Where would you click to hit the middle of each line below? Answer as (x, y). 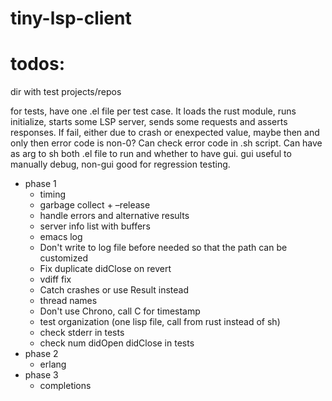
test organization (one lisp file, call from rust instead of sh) (160, 322)
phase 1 (40, 184)
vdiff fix (55, 279)
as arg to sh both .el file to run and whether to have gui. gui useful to (151, 154)
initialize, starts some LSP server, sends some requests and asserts (149, 122)
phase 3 (41, 375)
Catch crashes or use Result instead (114, 290)
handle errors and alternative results (114, 216)
